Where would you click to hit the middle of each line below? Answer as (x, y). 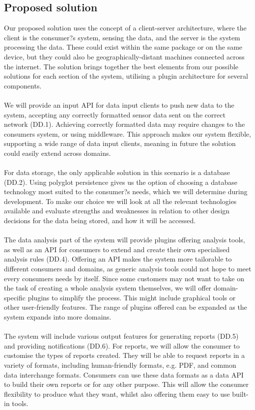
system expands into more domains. (58, 317)
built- (240, 394)
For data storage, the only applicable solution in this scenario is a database (117, 172)
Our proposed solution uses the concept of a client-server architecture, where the (125, 28)
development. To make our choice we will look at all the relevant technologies (120, 201)
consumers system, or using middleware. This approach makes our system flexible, (127, 133)
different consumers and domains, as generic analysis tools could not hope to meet (128, 269)
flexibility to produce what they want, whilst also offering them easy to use (117, 394)
